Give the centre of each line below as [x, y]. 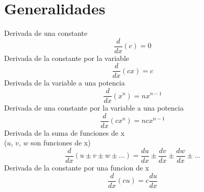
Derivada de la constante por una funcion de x [77, 167]
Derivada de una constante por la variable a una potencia [94, 108]
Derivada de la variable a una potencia [65, 83]
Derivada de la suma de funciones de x [65, 132]
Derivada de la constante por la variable [67, 58]
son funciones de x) [61, 143]
